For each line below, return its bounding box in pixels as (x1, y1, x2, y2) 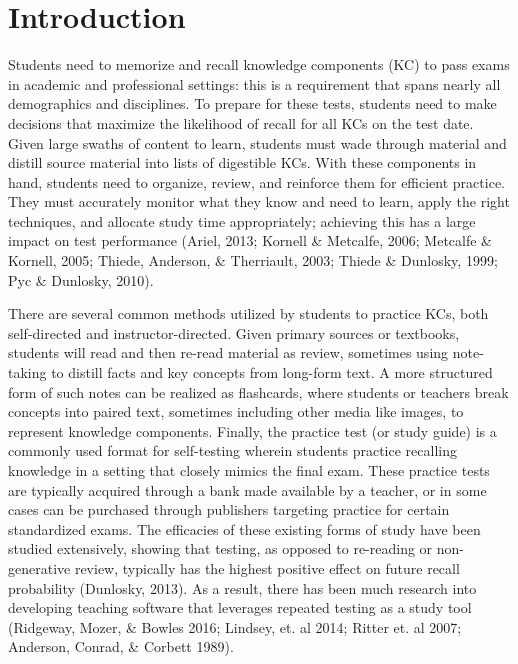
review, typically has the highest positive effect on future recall (74, 557, 460, 578)
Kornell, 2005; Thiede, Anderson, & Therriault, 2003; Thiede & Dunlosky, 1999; (8, 250, 498, 271)
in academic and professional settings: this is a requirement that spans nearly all (8, 73, 501, 94)
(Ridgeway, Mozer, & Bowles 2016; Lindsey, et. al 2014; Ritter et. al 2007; (8, 616, 462, 637)
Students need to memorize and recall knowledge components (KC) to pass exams (8, 54, 510, 75)
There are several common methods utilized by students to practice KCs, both (8, 303, 489, 324)
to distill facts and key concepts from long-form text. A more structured (51, 362, 493, 383)
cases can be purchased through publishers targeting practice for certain (8, 499, 450, 520)
